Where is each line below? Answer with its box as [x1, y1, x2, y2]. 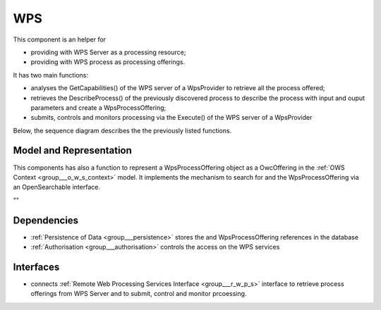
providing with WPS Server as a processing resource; [30, 48, 186, 56]
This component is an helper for [13, 35, 106, 44]
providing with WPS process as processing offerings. [30, 58, 186, 66]
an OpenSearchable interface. [13, 183, 100, 192]
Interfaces [13, 261, 60, 273]
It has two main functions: [13, 70, 88, 79]
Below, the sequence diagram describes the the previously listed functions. [13, 126, 232, 135]
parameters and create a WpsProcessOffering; [30, 103, 167, 112]
